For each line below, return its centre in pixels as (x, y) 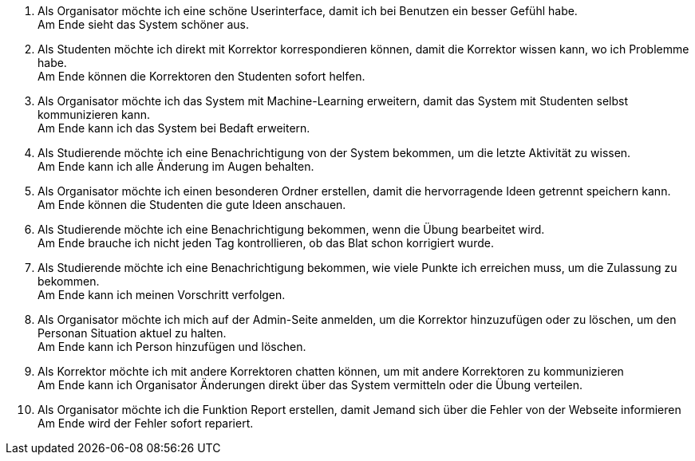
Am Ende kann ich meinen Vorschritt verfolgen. (162, 295)
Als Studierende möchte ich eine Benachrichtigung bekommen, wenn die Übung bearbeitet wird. (291, 229)
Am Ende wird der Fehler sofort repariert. (146, 423)
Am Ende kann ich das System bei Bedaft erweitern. (174, 128)
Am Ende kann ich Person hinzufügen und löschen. (172, 347)
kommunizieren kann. (94, 114)
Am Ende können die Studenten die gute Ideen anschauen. (192, 205)
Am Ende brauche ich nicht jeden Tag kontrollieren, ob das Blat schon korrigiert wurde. (266, 243)
